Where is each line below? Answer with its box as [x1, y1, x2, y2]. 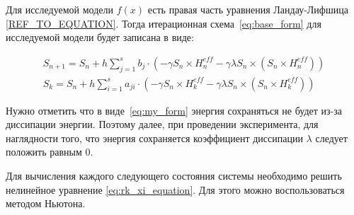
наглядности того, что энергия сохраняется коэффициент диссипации [6, 130, 303, 145]
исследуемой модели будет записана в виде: [6, 30, 194, 45]
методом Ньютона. [6, 196, 86, 211]
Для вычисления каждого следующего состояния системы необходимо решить [6, 168, 342, 183]
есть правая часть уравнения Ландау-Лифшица [147, 2, 348, 16]
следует [315, 130, 348, 145]
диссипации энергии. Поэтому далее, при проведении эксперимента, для [6, 117, 319, 132]
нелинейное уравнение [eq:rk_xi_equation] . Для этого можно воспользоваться [6, 182, 345, 197]
